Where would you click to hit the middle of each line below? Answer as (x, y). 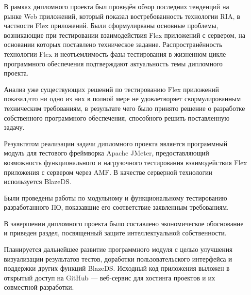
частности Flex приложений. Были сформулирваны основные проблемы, (111, 25)
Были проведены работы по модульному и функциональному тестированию (116, 197)
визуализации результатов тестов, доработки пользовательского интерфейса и (118, 258)
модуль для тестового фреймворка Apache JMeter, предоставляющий (107, 153)
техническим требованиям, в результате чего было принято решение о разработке (125, 108)
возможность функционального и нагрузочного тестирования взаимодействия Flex (125, 162)
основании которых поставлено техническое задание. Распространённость (113, 44)
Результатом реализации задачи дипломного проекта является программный (116, 143)
